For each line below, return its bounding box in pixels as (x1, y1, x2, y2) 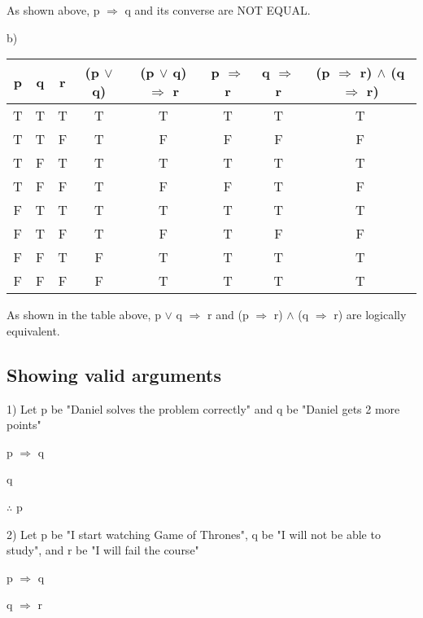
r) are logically (334, 306, 407, 323)
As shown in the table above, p (7, 306, 161, 323)
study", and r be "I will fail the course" (7, 541, 199, 559)
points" (7, 416, 41, 433)
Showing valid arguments (7, 362, 221, 387)
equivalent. (7, 322, 60, 339)
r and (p (207, 306, 249, 323)
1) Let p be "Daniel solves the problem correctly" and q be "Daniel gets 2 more (7, 400, 400, 417)
